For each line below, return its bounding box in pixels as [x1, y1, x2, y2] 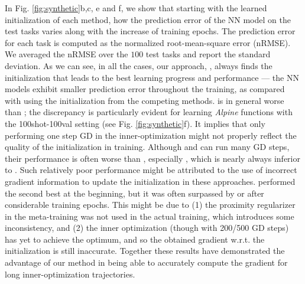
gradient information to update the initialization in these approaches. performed [5, 175, 296, 187]
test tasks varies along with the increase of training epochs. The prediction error [5, 25, 296, 37]
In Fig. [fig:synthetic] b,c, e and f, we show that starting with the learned [5, 2, 267, 14]
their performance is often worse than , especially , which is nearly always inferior [5, 152, 300, 164]
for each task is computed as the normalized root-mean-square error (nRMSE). [5, 36, 291, 48]
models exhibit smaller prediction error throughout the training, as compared [5, 83, 285, 95]
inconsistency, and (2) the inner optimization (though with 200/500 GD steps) [5, 221, 289, 234]
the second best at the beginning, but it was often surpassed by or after [5, 187, 264, 199]
